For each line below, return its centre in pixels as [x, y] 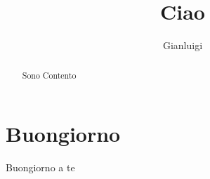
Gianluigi [183, 45]
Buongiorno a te [40, 167]
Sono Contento [49, 75]
